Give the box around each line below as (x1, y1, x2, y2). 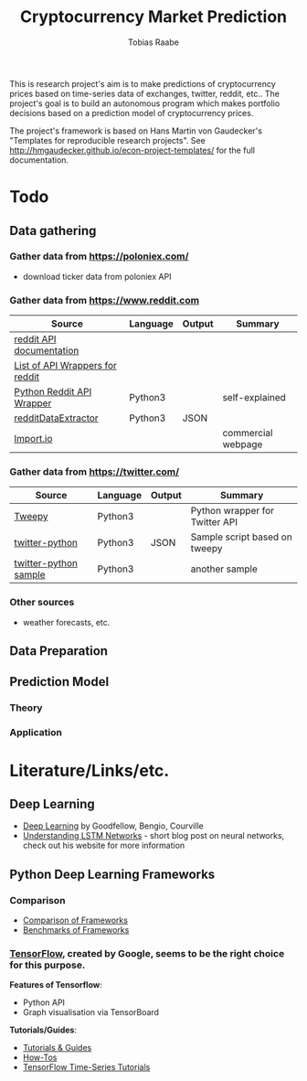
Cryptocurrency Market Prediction (19, 6, 288, 27)
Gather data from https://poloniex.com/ (9, 250, 189, 262)
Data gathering (9, 222, 97, 239)
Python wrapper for (190, 505, 275, 518)
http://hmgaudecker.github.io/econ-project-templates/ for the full (9, 144, 256, 155)
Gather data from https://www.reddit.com (9, 294, 199, 306)
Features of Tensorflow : (9, 979, 103, 990)
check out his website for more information (22, 840, 185, 851)
